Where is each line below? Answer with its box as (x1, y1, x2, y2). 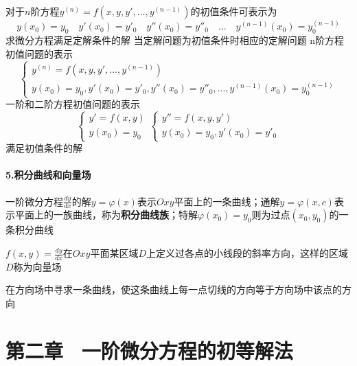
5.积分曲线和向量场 (5, 168, 91, 182)
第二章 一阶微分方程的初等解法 (5, 336, 293, 364)
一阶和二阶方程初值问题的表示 (5, 97, 140, 111)
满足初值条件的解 (5, 141, 82, 155)
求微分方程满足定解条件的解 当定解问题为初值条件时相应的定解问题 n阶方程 (5, 33, 345, 47)
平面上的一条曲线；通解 (174, 194, 280, 208)
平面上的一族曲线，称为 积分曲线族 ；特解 (14, 207, 198, 222)
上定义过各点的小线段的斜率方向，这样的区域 (146, 246, 349, 260)
